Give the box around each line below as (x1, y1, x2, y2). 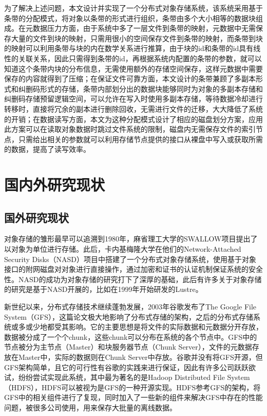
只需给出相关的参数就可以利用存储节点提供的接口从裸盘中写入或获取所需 (18, 133, 263, 144)
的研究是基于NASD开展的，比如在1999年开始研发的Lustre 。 (4, 284, 203, 294)
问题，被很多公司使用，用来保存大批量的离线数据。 (4, 402, 177, 412)
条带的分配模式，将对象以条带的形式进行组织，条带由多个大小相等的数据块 (4, 12, 256, 23)
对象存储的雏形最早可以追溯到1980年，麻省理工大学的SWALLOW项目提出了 (4, 233, 258, 244)
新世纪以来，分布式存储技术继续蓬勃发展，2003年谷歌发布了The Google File (4, 301, 257, 312)
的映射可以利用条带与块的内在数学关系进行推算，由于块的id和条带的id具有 (4, 43, 254, 54)
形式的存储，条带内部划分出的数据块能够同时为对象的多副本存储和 (40, 83, 263, 94)
